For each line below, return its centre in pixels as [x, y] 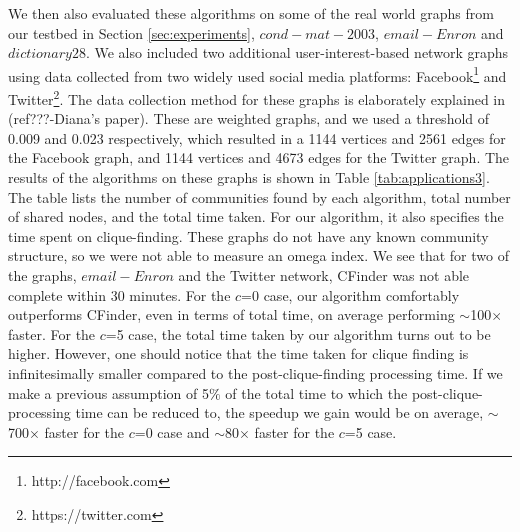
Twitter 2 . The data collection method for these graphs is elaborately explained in [257, 97]
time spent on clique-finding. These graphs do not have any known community [248, 235]
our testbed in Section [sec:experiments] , [131, 32]
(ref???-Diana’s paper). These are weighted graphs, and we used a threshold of [249, 118]
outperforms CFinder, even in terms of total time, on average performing [231, 314]
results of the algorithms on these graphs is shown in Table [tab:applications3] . [249, 177]
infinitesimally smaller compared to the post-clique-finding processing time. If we [255, 373]
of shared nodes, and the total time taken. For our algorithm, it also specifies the [256, 216]
